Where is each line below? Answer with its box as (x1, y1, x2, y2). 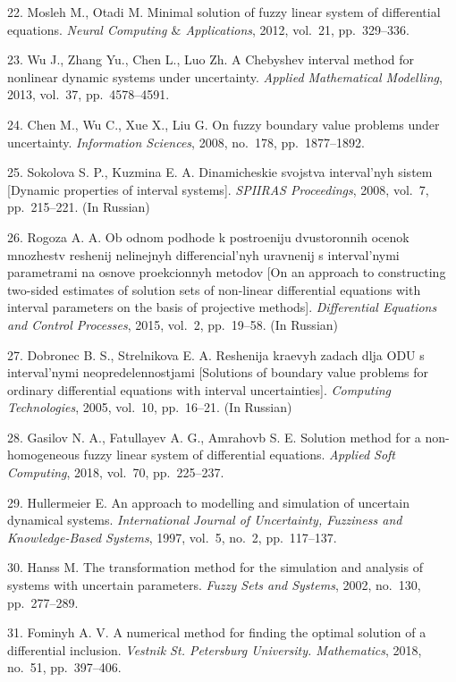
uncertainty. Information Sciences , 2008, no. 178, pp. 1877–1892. (7, 132, 365, 151)
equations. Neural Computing (7, 20, 167, 38)
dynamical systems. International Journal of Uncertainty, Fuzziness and (7, 510, 402, 529)
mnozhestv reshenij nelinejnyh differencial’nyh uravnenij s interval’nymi (7, 245, 400, 264)
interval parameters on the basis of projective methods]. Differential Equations (7, 298, 437, 316)
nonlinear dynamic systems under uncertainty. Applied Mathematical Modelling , (7, 67, 443, 86)
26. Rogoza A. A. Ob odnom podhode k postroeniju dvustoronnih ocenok (7, 227, 410, 246)
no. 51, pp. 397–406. (7, 658, 122, 677)
